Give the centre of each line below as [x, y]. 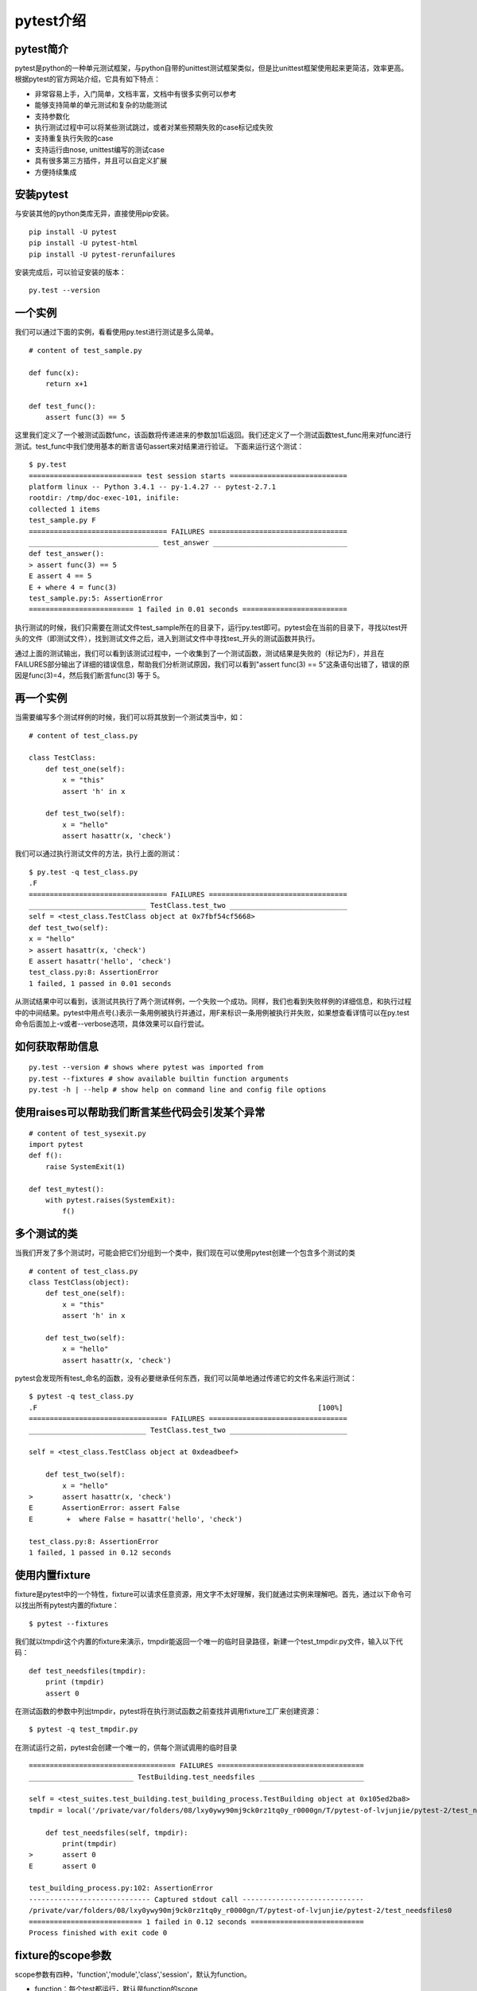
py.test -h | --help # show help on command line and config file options [178, 1090]
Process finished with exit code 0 [98, 1933]
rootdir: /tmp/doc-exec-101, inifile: [105, 498]
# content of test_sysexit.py [88, 1133]
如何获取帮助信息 [56, 1046]
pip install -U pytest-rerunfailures [103, 254]
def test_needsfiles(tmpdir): [88, 1671]
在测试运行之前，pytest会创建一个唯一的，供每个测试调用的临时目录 [126, 1747]
